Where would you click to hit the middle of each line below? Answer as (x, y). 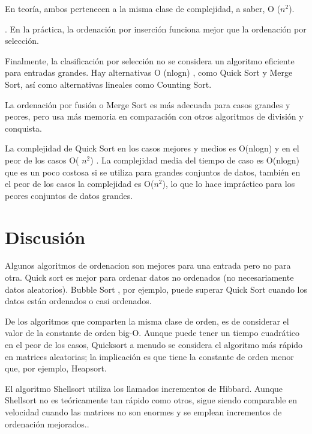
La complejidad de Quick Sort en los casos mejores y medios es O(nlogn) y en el (152, 148)
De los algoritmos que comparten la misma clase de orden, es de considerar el (147, 321)
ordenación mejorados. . (47, 423)
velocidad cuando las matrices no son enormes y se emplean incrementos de (143, 411)
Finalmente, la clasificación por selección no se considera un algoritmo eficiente (150, 60)
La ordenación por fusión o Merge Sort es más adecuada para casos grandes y (148, 104)
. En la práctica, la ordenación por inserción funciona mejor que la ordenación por (156, 29)
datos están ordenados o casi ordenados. (78, 301)
